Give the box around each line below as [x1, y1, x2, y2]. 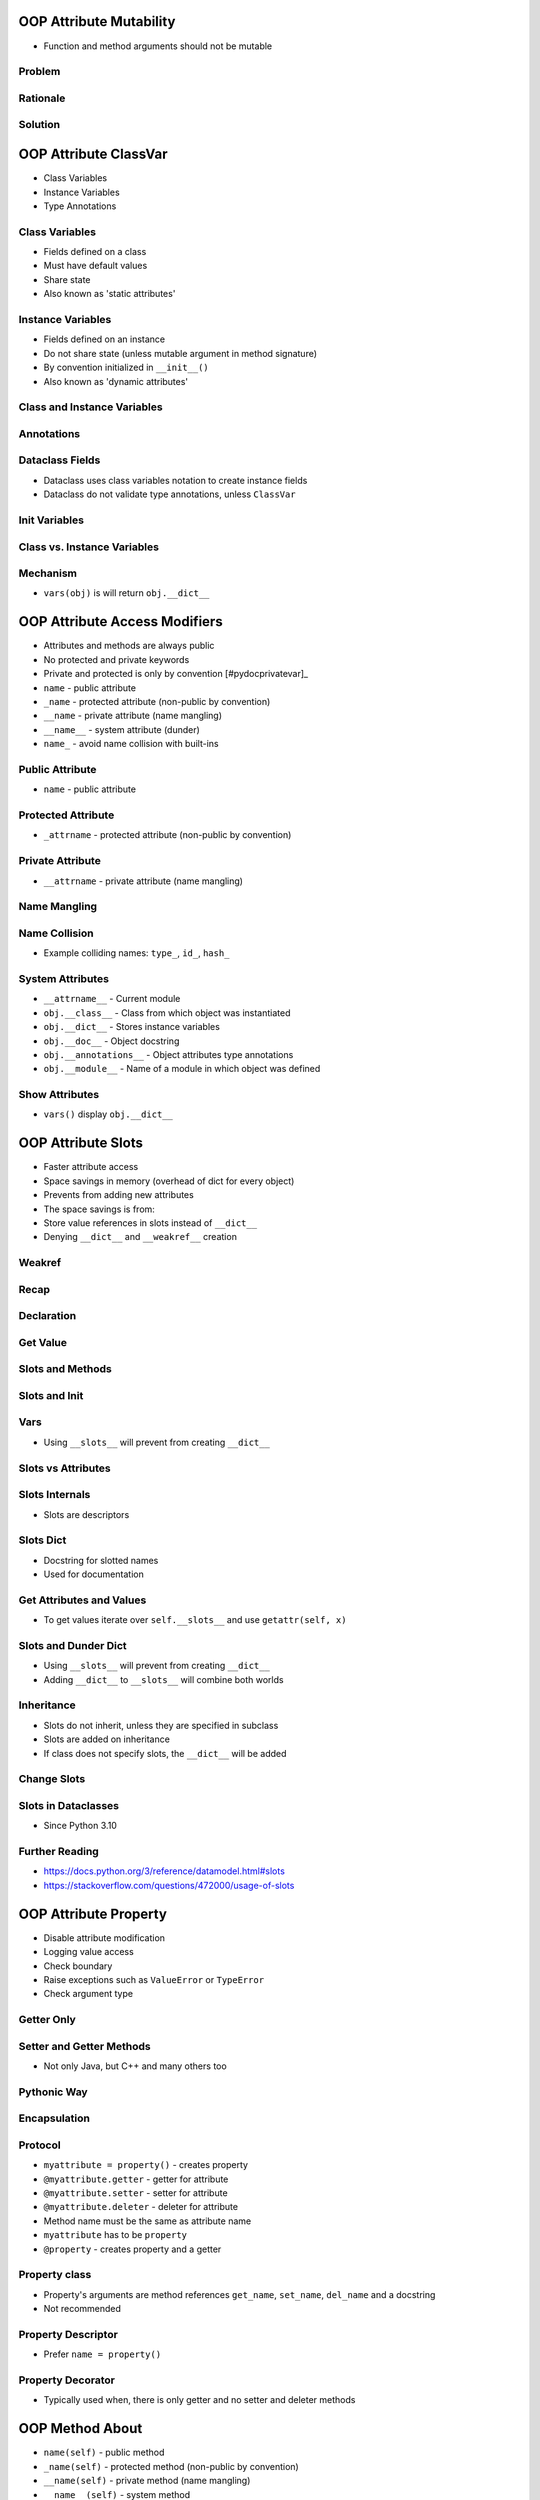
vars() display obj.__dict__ [43, 1108, 174, 1120]
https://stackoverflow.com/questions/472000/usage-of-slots [43, 1879, 295, 1891]
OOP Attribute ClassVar [18, 146, 168, 163]
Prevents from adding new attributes [43, 1189, 194, 1201]
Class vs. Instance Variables [18, 540, 160, 554]
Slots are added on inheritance [43, 1733, 170, 1745]
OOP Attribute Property [18, 1905, 167, 1922]
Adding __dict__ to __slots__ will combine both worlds [43, 1673, 284, 1685]
